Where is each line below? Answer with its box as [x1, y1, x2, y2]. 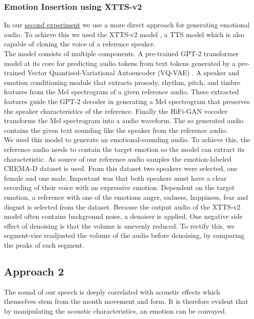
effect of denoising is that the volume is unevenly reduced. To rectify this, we [4, 220, 235, 231]
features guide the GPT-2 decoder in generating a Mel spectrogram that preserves [4, 96, 250, 106]
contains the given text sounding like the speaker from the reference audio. [4, 125, 228, 135]
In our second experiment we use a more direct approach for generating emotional [4, 20, 250, 30]
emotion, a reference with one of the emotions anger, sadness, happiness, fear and [4, 191, 248, 202]
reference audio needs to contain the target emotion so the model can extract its [4, 144, 245, 154]
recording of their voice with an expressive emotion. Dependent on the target [4, 182, 235, 192]
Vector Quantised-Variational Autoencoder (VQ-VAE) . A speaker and [27, 67, 239, 78]
